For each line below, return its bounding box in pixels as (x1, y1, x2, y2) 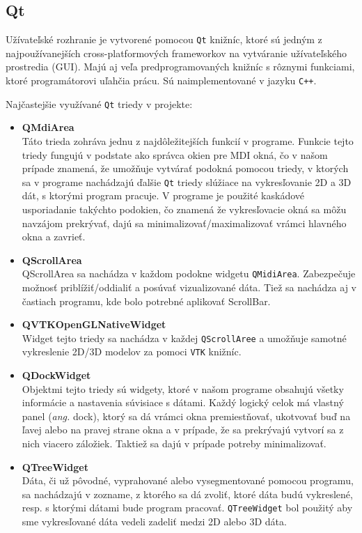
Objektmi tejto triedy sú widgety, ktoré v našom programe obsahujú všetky (22, 381, 344, 396)
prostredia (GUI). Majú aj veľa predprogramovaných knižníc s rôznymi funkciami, (6, 59, 355, 74)
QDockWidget (22, 368, 91, 383)
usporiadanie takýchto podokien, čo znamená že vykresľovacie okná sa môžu (22, 201, 347, 216)
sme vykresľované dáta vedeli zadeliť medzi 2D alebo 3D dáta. (22, 514, 287, 529)
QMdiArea (22, 120, 74, 134)
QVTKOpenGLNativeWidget (22, 317, 166, 332)
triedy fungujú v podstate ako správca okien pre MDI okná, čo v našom (22, 147, 328, 162)
